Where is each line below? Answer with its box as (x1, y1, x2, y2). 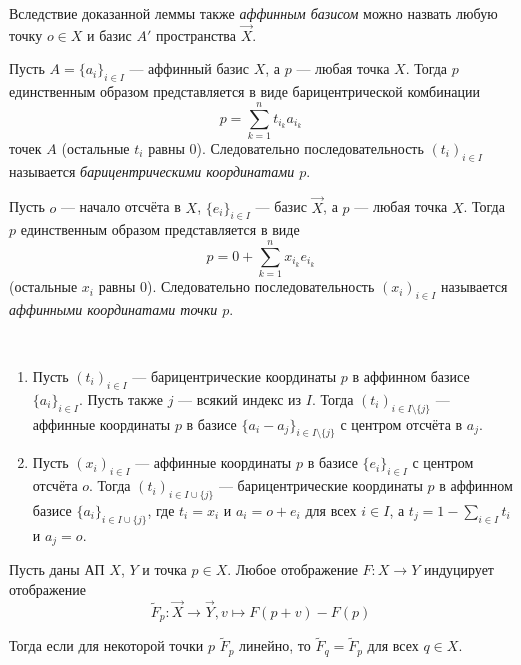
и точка (142, 559, 187, 580)
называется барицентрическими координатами (9, 160, 295, 181)
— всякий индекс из (178, 388, 302, 409)
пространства (155, 24, 236, 45)
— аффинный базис (129, 58, 250, 79)
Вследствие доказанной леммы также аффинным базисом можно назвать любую (9, 3, 498, 23)
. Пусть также (78, 388, 163, 409)
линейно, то (239, 635, 311, 656)
